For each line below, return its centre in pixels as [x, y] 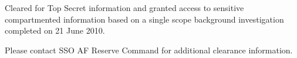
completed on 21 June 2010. [55, 30]
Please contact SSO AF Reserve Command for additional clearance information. [149, 50]
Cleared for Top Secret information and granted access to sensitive [124, 8]
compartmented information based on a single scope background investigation [144, 19]
